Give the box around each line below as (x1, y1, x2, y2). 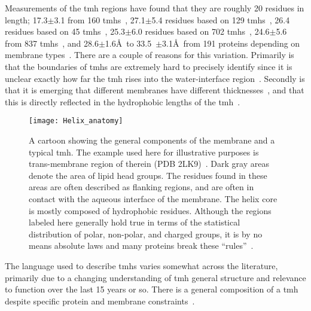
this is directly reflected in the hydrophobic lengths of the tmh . (5, 95, 240, 108)
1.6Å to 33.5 (105, 36, 152, 49)
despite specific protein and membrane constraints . (5, 294, 195, 307)
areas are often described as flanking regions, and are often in (29, 181, 254, 193)
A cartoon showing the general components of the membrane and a (29, 134, 275, 146)
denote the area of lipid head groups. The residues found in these (29, 169, 267, 181)
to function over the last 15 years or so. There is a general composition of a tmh (5, 283, 298, 295)
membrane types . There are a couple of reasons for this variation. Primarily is (5, 48, 294, 61)
